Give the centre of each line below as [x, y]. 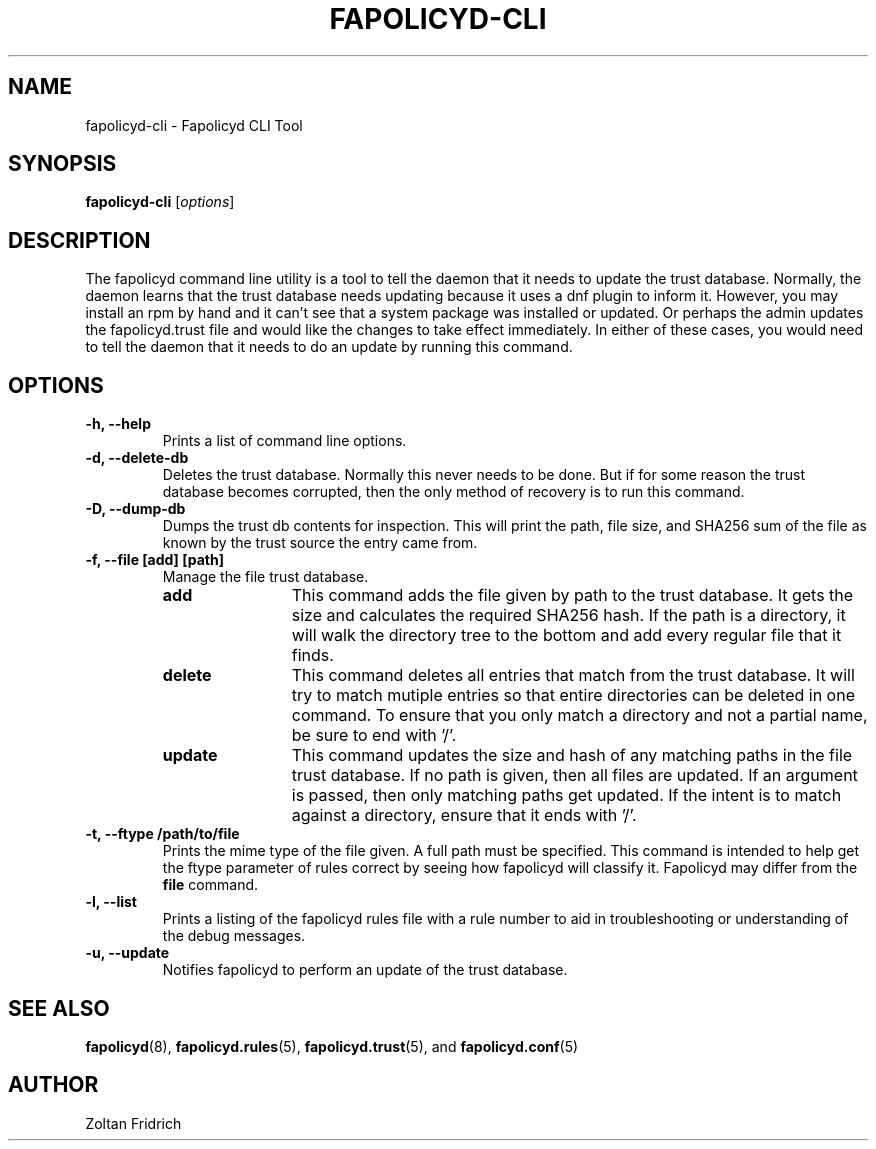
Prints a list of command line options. [284, 441]
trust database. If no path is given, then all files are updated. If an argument [574, 775]
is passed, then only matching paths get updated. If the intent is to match [566, 795]
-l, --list [111, 902]
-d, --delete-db [137, 458]
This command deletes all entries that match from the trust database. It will [573, 675]
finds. [312, 655]
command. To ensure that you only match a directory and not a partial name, [579, 715]
